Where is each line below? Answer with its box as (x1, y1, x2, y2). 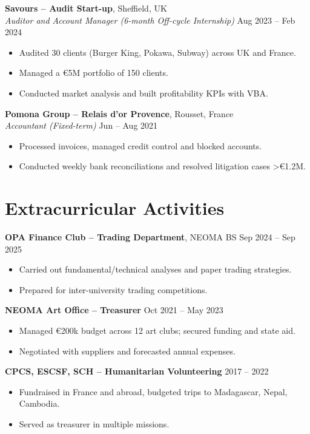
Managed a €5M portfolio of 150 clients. (19, 66, 168, 79)
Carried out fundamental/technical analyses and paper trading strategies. (19, 263, 292, 276)
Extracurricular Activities (5, 195, 225, 220)
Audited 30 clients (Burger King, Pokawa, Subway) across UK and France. (19, 46, 296, 58)
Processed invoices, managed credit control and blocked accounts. (19, 139, 262, 152)
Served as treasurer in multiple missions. (19, 418, 170, 430)
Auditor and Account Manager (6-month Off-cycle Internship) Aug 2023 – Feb (5, 13, 295, 26)
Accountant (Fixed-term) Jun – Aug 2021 (5, 119, 158, 132)
